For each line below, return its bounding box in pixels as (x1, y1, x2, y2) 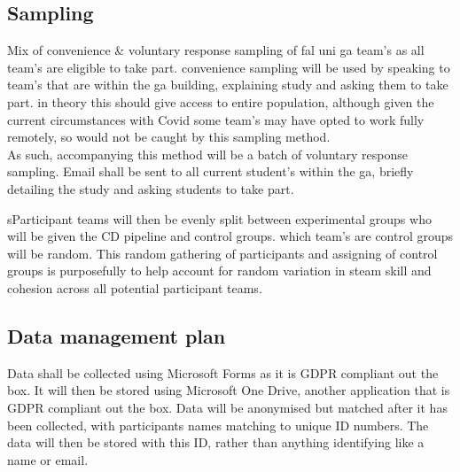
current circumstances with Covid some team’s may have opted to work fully (7, 110, 425, 128)
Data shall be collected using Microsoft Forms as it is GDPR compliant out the (7, 363, 439, 382)
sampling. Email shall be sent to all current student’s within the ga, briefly (7, 162, 414, 181)
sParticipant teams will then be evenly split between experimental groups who (7, 209, 432, 228)
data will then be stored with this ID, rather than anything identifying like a (7, 433, 425, 452)
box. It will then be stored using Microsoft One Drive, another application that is (7, 381, 450, 399)
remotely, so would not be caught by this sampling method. (7, 128, 331, 146)
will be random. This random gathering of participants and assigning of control (7, 244, 438, 262)
